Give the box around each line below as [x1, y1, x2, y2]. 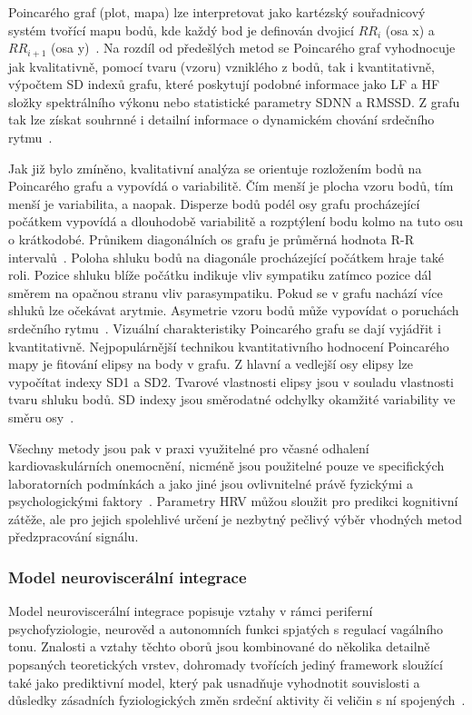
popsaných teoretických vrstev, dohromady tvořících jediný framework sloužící [8, 655, 443, 674]
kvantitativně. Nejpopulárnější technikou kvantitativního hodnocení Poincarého [8, 336, 449, 355]
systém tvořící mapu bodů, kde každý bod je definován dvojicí [8, 20, 354, 39]
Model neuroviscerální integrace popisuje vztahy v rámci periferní [8, 601, 373, 621]
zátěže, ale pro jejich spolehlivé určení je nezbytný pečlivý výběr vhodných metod [8, 509, 462, 528]
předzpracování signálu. [8, 527, 139, 546]
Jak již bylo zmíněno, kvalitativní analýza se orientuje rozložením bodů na [8, 158, 422, 177]
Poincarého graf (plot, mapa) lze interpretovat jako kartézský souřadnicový [8, 3, 426, 21]
